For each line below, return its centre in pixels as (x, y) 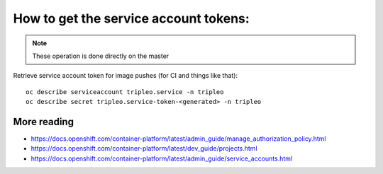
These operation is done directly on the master (101, 56)
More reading (44, 121)
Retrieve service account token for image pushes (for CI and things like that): (125, 76)
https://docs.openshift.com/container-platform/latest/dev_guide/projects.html (144, 149)
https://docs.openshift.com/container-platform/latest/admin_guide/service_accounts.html (162, 158)
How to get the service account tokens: (131, 18)
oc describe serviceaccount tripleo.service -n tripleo (125, 92)
